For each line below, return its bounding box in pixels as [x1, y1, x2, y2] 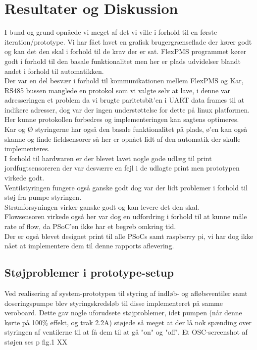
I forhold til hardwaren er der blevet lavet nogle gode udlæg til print [4, 153, 212, 163]
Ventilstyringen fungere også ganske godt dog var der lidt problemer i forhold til [4, 182, 248, 192]
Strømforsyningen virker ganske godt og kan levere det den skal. [4, 201, 200, 212]
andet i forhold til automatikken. [4, 65, 104, 76]
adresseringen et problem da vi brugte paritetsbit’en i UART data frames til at [4, 95, 245, 105]
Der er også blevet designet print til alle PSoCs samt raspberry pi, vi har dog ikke [4, 231, 254, 241]
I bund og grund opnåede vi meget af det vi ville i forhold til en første [4, 27, 217, 37]
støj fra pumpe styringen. [4, 192, 82, 202]
